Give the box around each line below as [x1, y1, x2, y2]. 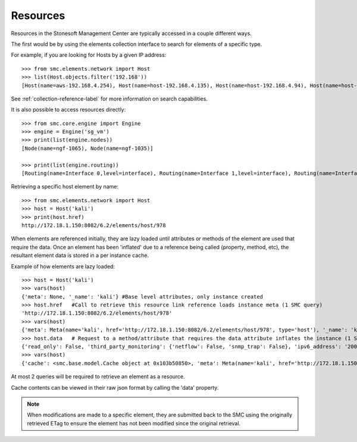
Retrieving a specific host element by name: [11, 183, 119, 190]
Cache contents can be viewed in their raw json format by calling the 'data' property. [11, 384, 219, 391]
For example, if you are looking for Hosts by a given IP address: [11, 51, 167, 59]
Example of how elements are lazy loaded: [11, 262, 115, 270]
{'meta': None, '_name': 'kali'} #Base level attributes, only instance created [21, 293, 264, 300]
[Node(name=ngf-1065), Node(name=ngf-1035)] [21, 145, 154, 152]
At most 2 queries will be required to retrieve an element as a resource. [11, 373, 186, 380]
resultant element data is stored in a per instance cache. [11, 252, 149, 259]
